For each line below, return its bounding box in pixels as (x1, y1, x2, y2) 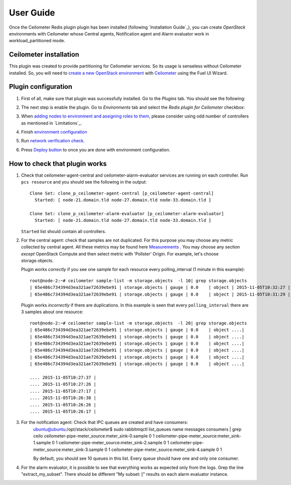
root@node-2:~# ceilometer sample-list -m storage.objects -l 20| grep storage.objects (30, 320, 247, 326)
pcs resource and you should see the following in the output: (21, 179, 147, 185)
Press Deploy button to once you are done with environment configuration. (21, 147, 171, 152)
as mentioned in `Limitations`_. (21, 120, 82, 126)
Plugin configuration (9, 83, 73, 91)
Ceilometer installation (9, 50, 80, 59)
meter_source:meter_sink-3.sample (33, 447, 104, 452)
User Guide (9, 7, 55, 18)
